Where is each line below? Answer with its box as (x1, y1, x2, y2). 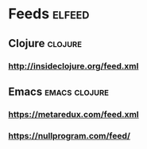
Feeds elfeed (8, 5, 90, 23)
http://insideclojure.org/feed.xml (8, 61, 139, 72)
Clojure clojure (8, 37, 82, 50)
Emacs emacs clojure (8, 84, 110, 98)
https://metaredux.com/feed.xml (8, 108, 139, 120)
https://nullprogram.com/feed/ (8, 130, 131, 141)
